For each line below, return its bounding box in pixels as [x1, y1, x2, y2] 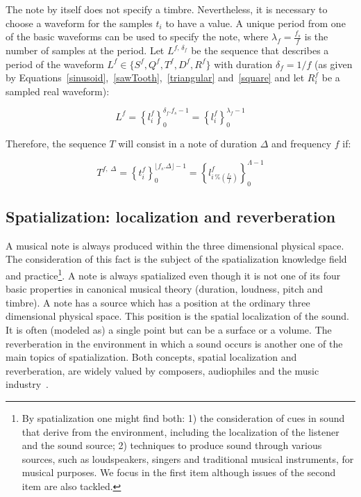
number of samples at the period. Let [6, 43, 165, 58]
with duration [214, 56, 273, 71]
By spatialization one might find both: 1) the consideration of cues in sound [22, 410, 345, 425]
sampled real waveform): [6, 83, 110, 98]
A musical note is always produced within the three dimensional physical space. [6, 238, 344, 252]
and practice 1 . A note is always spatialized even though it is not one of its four [6, 266, 341, 282]
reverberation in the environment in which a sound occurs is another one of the [6, 336, 343, 350]
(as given [314, 56, 353, 71]
